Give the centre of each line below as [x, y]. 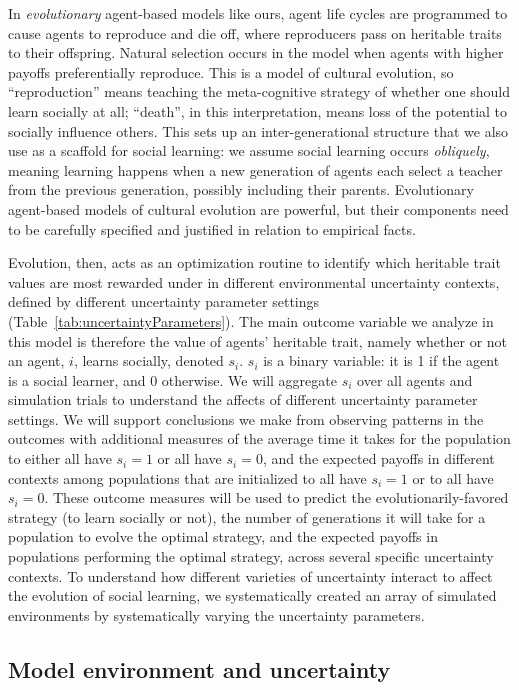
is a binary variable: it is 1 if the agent [381, 360]
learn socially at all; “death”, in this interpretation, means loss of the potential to [258, 110]
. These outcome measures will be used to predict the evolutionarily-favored [276, 497]
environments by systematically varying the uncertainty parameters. [216, 614]
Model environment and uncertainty [199, 668]
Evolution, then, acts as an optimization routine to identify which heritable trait [254, 262]
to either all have [60, 458]
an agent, [36, 360]
